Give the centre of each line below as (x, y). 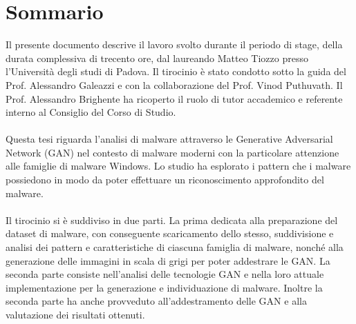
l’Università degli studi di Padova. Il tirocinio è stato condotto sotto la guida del (176, 71)
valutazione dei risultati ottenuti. (75, 314)
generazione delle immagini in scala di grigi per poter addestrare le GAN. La (168, 260)
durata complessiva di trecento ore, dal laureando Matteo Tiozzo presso (157, 58)
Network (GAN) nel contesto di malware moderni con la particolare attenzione (172, 152)
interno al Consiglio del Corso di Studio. (91, 112)
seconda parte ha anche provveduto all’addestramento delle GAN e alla (156, 301)
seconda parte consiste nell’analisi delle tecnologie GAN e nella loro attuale (165, 274)
